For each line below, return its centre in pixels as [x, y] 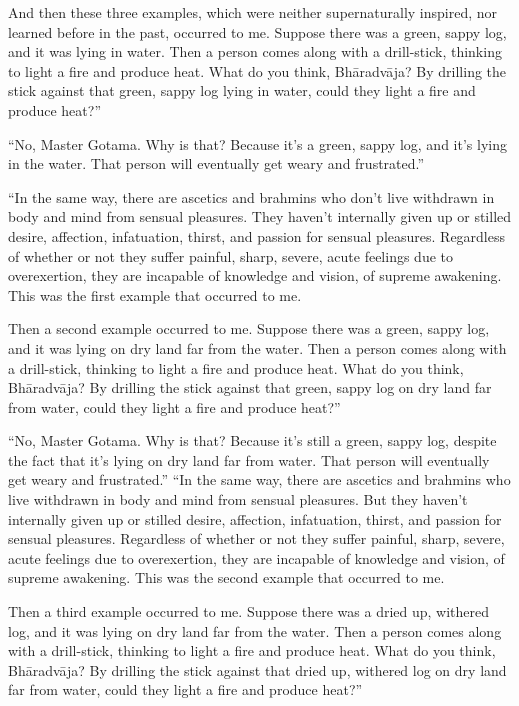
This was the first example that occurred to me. [155, 294]
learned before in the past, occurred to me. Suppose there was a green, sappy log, [257, 31]
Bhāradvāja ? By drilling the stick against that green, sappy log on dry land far [250, 387]
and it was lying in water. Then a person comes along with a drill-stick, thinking [255, 51]
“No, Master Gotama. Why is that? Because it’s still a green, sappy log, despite [252, 440]
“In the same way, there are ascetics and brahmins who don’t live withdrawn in [251, 196]
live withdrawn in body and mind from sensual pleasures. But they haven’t [238, 499]
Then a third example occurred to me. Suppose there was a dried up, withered [249, 611]
